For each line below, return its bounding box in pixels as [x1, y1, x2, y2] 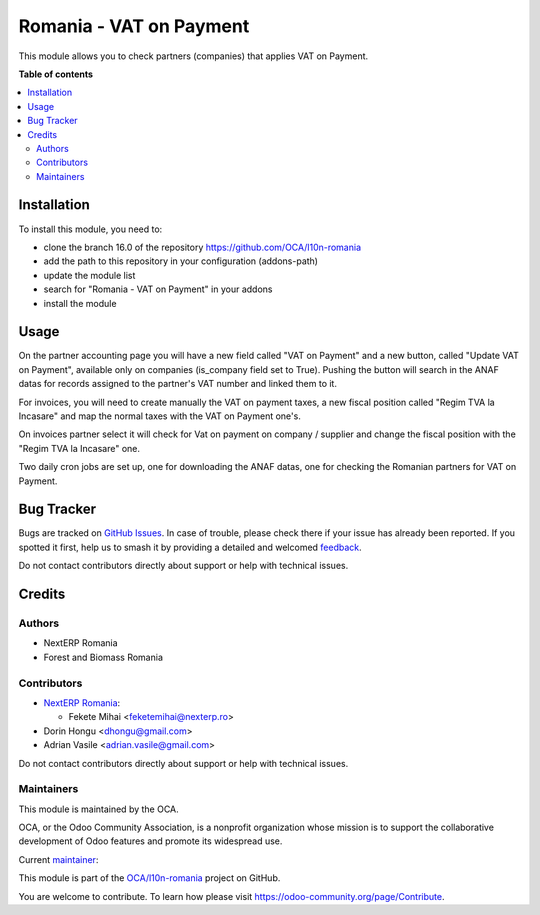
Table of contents [18, 68, 94, 80]
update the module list [43, 269, 136, 281]
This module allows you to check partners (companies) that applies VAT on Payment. [18, 50, 369, 62]
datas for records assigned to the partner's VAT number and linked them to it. [18, 378, 337, 390]
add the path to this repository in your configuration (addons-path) [43, 255, 319, 267]
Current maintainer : [18, 853, 99, 865]
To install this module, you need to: [18, 223, 163, 235]
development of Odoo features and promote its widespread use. [18, 835, 283, 847]
